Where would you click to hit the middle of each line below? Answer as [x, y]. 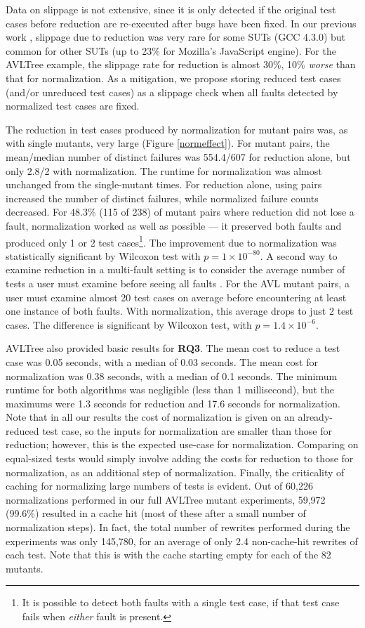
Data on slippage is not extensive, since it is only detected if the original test [171, 9]
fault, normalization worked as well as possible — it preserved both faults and [174, 225]
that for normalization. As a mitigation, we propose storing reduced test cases [173, 78]
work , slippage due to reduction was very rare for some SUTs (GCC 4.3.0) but [176, 37]
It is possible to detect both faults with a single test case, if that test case [181, 602]
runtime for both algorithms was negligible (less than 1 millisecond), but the [170, 390]
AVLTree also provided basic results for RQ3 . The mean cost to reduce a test [173, 348]
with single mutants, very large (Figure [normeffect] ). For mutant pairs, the [168, 143]
